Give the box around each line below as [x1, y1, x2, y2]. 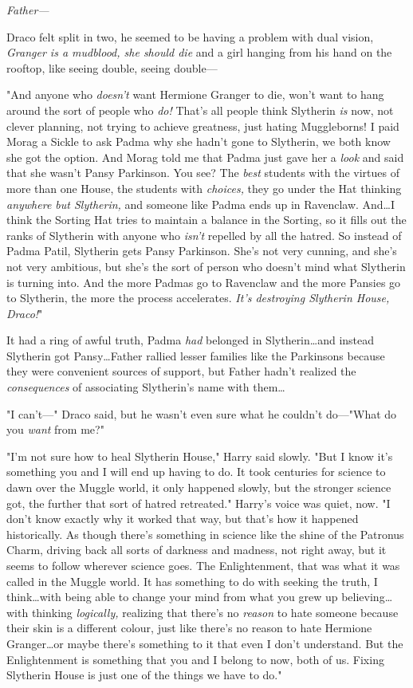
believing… [341, 588, 393, 605]
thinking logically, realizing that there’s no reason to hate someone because [31, 603, 399, 620]
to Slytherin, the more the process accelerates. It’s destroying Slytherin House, [6, 289, 390, 306]
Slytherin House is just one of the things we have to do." [6, 666, 282, 683]
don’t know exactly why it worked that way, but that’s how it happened [6, 510, 359, 527]
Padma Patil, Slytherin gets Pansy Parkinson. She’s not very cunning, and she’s [6, 242, 397, 259]
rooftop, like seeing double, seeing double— [6, 59, 218, 76]
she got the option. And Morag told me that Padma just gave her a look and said [6, 148, 404, 165]
